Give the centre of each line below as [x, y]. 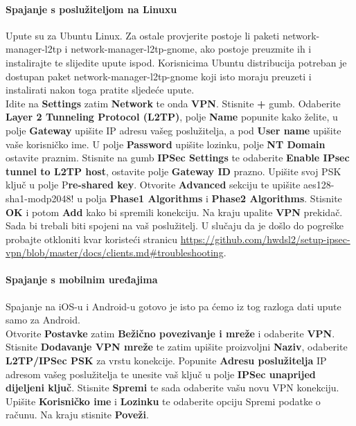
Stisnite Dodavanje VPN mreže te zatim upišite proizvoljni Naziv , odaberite [177, 347]
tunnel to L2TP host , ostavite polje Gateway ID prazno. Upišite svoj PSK [173, 171]
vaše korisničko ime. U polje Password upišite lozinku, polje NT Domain [166, 144]
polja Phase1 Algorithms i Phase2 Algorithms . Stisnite [214, 198]
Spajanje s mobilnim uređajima [82, 279]
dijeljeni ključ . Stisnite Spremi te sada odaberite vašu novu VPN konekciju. [172, 388]
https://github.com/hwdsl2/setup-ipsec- [265, 239]
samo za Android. [43, 320]
